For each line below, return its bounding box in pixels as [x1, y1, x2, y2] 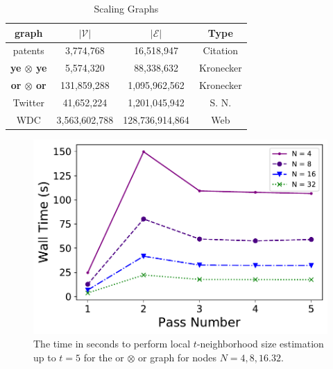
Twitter [12, 95, 45, 109]
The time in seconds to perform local [33, 336, 191, 351]
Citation [203, 43, 239, 58]
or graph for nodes [137, 350, 216, 364]
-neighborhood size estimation [196, 336, 324, 351]
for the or [83, 350, 124, 364]
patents [12, 43, 44, 58]
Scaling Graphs [94, 1, 159, 15]
